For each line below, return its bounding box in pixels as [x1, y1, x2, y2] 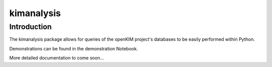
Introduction [9, 22, 52, 31]
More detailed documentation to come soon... [9, 55, 104, 61]
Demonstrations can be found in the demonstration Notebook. [9, 45, 138, 51]
